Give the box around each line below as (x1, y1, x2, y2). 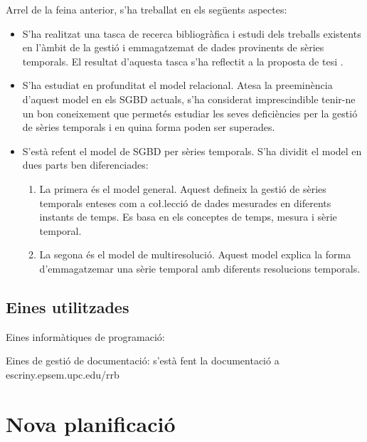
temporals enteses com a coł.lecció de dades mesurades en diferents (39, 195, 331, 210)
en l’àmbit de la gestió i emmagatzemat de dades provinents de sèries (22, 40, 324, 55)
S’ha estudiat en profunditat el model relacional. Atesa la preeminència (22, 78, 333, 93)
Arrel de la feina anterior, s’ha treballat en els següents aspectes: (6, 2, 287, 16)
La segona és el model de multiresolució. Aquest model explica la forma (39, 247, 351, 262)
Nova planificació (6, 409, 176, 438)
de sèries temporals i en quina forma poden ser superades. (22, 120, 275, 135)
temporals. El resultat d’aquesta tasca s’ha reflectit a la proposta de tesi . (22, 53, 344, 68)
